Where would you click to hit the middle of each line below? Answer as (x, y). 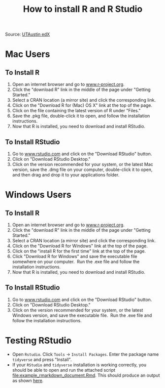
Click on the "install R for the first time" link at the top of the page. (79, 251)
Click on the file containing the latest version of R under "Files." (76, 111)
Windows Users (38, 195)
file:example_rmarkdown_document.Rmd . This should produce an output (86, 375)
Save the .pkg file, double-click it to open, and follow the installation (81, 116)
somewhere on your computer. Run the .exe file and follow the (76, 261)
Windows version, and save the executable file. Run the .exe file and (82, 315)
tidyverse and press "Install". (42, 359)
